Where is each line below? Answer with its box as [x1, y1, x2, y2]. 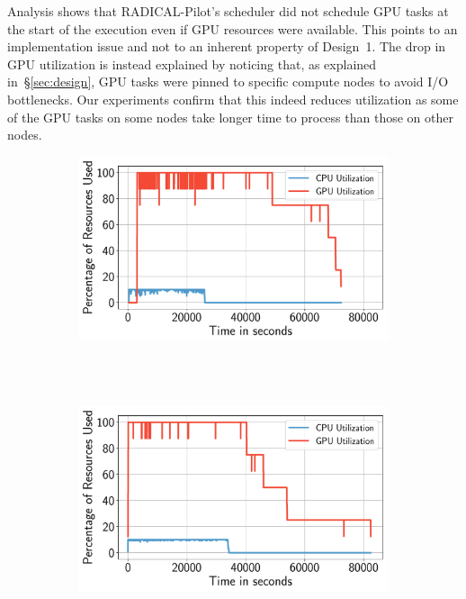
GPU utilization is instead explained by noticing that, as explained [7, 54, 377, 73]
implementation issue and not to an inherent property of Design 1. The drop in [7, 37, 446, 56]
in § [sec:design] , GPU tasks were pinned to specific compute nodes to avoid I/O [7, 72, 449, 91]
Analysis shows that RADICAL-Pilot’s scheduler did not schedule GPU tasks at [7, 2, 449, 20]
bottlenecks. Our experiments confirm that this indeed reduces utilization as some [7, 89, 459, 108]
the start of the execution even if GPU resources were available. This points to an [7, 19, 458, 38]
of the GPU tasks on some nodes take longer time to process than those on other [7, 107, 453, 126]
